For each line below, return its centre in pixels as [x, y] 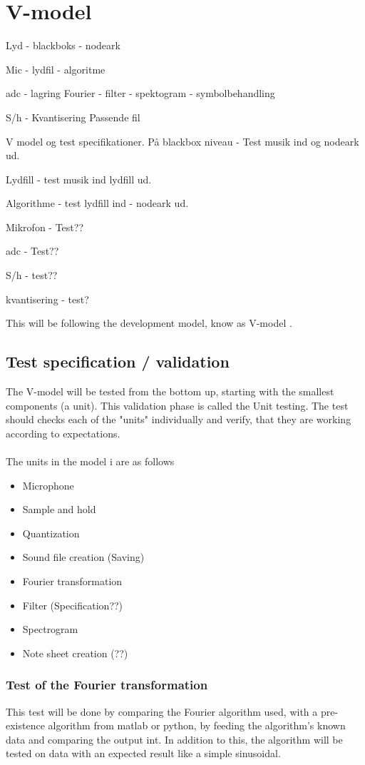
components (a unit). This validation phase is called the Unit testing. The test [177, 405]
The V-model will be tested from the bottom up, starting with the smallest [170, 391]
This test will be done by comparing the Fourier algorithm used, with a [162, 711]
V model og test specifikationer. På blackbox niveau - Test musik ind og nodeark [182, 141]
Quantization [51, 533]
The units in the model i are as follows [90, 461]
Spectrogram [50, 629]
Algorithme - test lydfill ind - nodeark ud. [97, 203]
